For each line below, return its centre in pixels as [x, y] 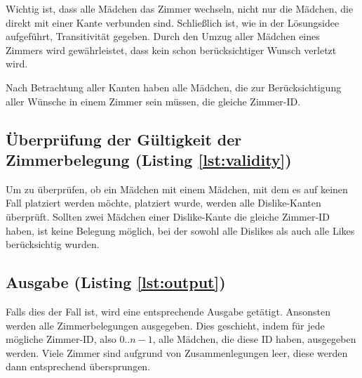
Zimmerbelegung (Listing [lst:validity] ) [149, 159]
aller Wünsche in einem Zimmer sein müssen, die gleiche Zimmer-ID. [153, 101]
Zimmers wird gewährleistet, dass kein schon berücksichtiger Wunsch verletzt [171, 50]
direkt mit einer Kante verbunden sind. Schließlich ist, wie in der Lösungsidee [173, 22]
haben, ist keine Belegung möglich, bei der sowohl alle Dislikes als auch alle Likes [180, 230]
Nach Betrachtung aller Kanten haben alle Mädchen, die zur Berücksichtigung [174, 87]
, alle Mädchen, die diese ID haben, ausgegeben [254, 339]
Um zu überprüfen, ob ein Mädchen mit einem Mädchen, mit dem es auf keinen [177, 189]
